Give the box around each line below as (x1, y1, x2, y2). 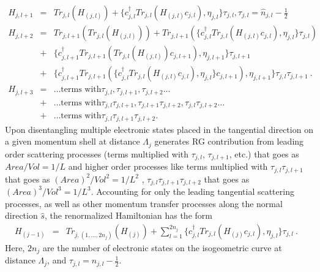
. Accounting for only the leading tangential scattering (91, 184, 294, 197)
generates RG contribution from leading (154, 135, 304, 148)
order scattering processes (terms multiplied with (5, 147, 189, 160)
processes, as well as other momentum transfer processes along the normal (5, 197, 283, 210)
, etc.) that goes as (229, 147, 299, 160)
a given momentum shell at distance (5, 135, 140, 148)
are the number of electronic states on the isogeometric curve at (42, 241, 282, 254)
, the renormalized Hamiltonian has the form (44, 209, 212, 222)
